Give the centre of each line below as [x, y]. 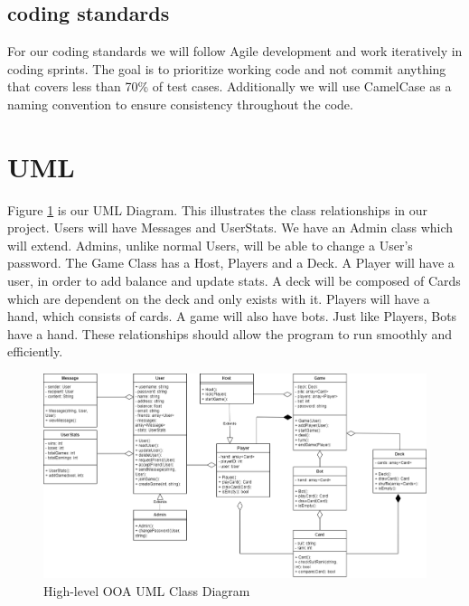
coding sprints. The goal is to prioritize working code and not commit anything [227, 68]
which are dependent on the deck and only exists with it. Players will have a [219, 298]
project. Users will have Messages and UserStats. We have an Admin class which [230, 227]
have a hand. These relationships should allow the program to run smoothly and [230, 333]
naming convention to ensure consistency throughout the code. [180, 104]
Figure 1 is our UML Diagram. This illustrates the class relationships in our [217, 209]
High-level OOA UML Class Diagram [147, 590]
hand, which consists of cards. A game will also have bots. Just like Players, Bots [232, 316]
